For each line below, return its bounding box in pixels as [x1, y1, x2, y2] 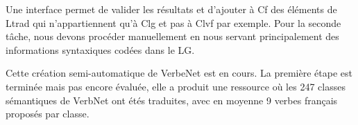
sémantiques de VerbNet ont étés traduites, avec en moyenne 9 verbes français [6, 93, 338, 107]
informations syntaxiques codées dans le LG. [6, 42, 195, 57]
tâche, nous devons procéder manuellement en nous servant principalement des [6, 29, 339, 44]
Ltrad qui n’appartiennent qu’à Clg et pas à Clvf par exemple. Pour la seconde [6, 15, 341, 30]
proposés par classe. [6, 106, 89, 121]
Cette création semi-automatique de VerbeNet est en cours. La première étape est [6, 66, 352, 80]
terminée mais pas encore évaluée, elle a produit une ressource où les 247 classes [6, 79, 346, 93]
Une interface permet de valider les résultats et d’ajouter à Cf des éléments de [6, 2, 337, 16]
